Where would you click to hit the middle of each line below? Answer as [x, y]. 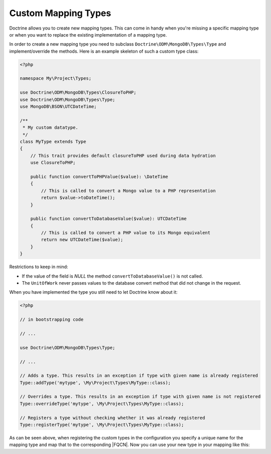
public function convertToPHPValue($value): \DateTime [99, 176]
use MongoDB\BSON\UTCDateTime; [58, 107]
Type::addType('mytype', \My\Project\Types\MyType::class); [95, 383]
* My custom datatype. [51, 128]
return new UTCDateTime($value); [82, 240]
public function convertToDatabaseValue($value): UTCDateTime [108, 219]
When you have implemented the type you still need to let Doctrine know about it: [93, 292]
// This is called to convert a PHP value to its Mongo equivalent [126, 233]
